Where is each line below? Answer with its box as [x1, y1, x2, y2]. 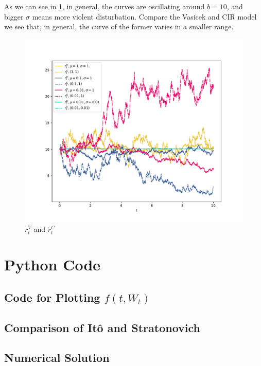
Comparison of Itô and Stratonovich [4, 319, 201, 335]
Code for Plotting [4, 289, 100, 305]
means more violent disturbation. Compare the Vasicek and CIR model [32, 11, 257, 22]
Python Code [4, 254, 101, 275]
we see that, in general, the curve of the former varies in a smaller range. [4, 21, 234, 32]
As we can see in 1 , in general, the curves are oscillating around [4, 1, 205, 11]
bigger [4, 11, 24, 22]
